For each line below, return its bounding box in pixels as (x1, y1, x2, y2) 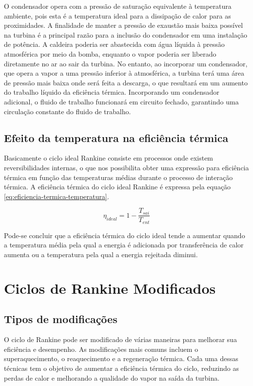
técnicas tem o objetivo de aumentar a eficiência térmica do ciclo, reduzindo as (4, 363, 239, 373)
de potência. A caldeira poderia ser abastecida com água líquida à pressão (4, 39, 225, 49)
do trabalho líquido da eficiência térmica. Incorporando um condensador (4, 87, 219, 97)
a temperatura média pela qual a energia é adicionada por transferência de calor (4, 240, 244, 250)
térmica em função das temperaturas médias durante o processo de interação (4, 172, 233, 182)
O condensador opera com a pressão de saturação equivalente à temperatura (4, 1, 232, 11)
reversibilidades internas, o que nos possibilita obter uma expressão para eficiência (4, 162, 249, 172)
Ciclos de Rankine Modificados (4, 278, 216, 298)
